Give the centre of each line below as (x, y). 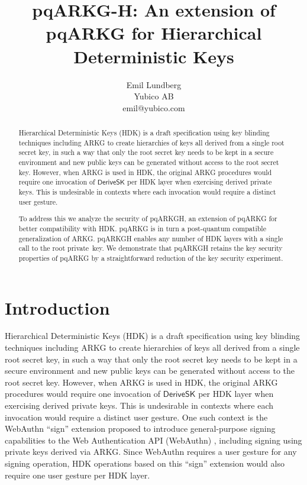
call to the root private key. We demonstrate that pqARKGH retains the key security (151, 248)
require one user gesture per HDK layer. (77, 475)
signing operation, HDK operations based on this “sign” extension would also (145, 463)
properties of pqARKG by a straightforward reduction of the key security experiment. (151, 258)
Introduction (57, 307)
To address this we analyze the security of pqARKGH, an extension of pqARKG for (148, 219)
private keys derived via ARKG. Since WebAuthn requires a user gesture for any (151, 452)
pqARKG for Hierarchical (154, 33)
